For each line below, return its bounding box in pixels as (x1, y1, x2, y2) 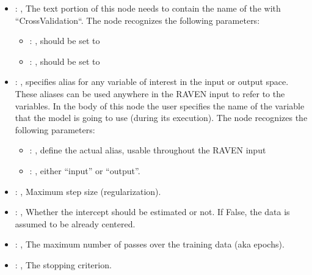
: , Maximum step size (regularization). (15, 185, 161, 197)
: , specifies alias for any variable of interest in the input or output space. (15, 75, 289, 88)
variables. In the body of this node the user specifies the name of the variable (15, 99, 305, 112)
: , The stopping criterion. (15, 258, 112, 271)
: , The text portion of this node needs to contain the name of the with (15, 2, 281, 14)
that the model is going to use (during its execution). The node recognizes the (15, 111, 308, 124)
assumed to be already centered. (15, 217, 136, 230)
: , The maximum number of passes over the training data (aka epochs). (15, 238, 285, 251)
